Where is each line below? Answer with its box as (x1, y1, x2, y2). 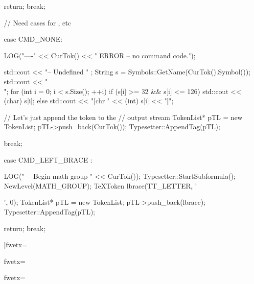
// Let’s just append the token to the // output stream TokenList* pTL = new (4, 112, 243, 122)
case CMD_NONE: (4, 34, 63, 44)
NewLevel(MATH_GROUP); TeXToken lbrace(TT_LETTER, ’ (4, 180, 197, 190)
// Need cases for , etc (4, 17, 71, 27)
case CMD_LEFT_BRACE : (4, 154, 92, 165)
